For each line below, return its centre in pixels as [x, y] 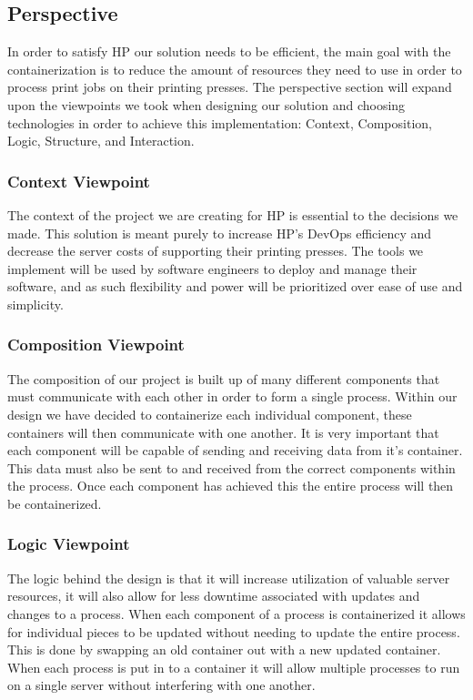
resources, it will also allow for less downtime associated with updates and [214, 596]
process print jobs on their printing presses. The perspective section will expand [230, 87]
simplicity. [35, 304]
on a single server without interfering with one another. [161, 685]
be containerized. [55, 503]
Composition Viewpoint [96, 345]
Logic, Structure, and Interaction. [101, 141]
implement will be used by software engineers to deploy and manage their [212, 268]
